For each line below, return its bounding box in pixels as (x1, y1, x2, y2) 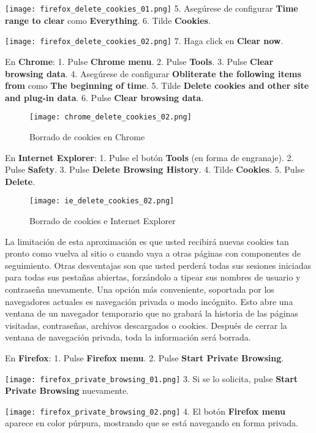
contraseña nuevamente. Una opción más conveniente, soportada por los (5, 282, 274, 295)
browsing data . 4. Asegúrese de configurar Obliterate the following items (5, 67, 301, 80)
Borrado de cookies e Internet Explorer (29, 214, 176, 227)
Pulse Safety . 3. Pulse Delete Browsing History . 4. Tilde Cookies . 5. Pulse (5, 163, 305, 176)
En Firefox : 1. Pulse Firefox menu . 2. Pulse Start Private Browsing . (5, 351, 284, 364)
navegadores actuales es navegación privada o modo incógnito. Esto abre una (5, 295, 293, 307)
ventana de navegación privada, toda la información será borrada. (5, 331, 251, 344)
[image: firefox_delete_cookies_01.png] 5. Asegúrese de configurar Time (5, 2, 298, 14)
